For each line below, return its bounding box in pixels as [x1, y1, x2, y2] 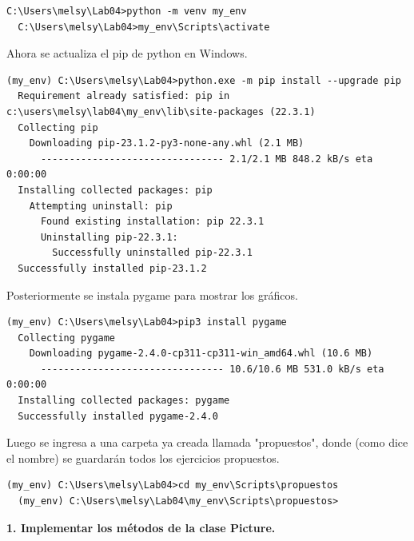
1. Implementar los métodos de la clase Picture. [6, 519, 276, 535]
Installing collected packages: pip [18, 184, 213, 196]
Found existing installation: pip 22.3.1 [40, 216, 265, 228]
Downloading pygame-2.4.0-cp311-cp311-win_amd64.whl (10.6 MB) [29, 348, 373, 360]
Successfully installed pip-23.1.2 [18, 262, 207, 274]
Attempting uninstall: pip [29, 200, 173, 212]
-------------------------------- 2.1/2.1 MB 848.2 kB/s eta [40, 153, 373, 165]
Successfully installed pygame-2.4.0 [18, 410, 218, 422]
